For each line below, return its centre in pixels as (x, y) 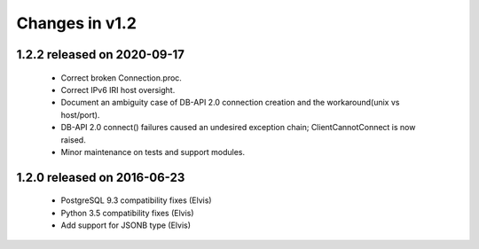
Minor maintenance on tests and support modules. (153, 152)
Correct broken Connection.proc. (121, 78)
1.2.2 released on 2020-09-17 (101, 54)
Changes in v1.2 (77, 23)
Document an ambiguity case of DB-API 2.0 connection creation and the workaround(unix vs (230, 103)
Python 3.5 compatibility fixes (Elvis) (127, 213)
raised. (73, 140)
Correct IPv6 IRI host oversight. (118, 89)
